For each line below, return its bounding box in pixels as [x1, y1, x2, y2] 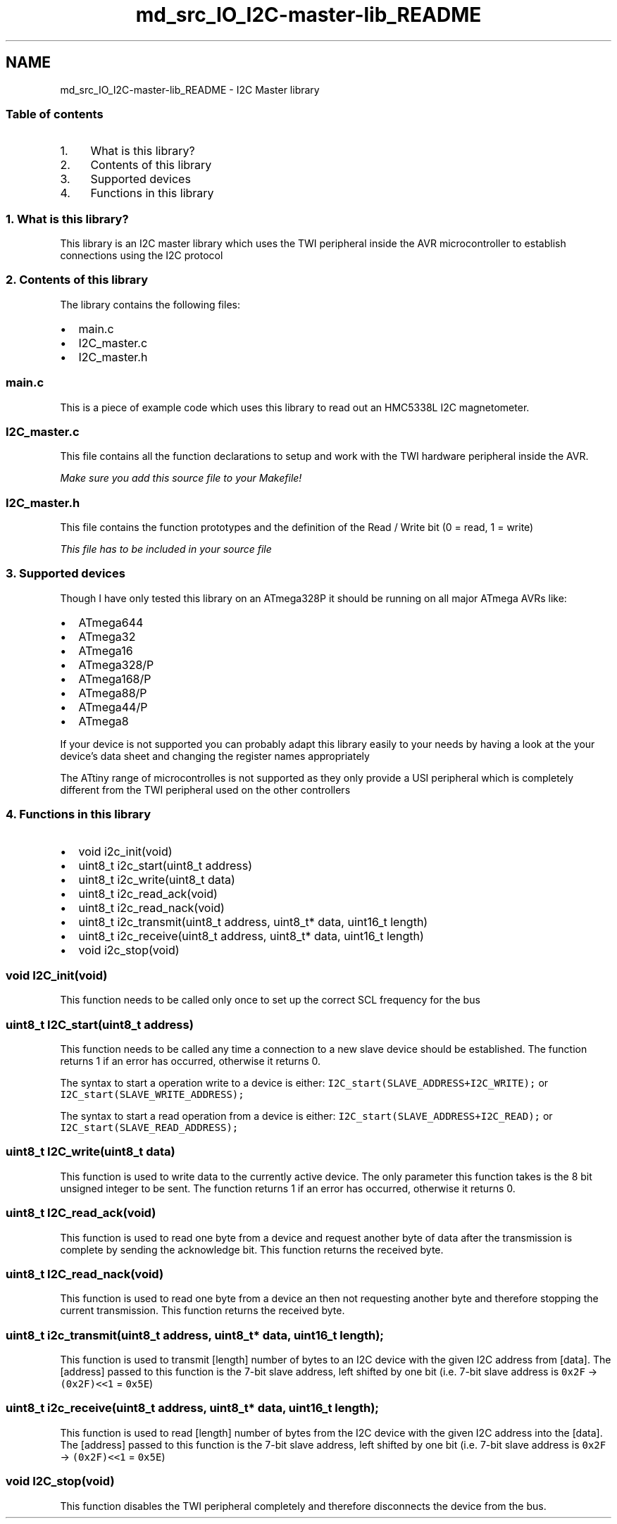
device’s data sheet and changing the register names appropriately [60, 749, 370, 762]
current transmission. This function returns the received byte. [60, 1304, 345, 1317]
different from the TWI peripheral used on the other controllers [60, 783, 351, 796]
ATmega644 [78, 615, 144, 630]
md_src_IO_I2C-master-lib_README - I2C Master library [60, 83, 320, 96]
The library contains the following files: [60, 298, 240, 311]
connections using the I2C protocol [60, 249, 223, 262]
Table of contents [6, 106, 104, 121]
